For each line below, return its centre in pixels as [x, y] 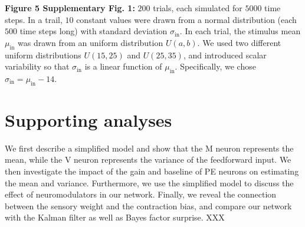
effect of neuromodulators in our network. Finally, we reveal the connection [141, 194]
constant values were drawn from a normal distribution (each [186, 19]
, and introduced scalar [225, 55]
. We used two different [239, 42]
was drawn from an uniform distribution [91, 42]
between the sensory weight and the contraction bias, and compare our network [148, 205]
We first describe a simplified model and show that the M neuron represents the [149, 148]
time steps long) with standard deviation [94, 31]
